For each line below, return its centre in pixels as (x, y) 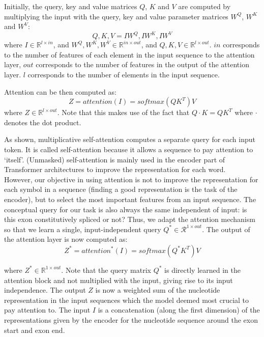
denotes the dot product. (43, 122)
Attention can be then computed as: (60, 91)
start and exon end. (35, 330)
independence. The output (45, 290)
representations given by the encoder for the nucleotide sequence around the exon (131, 319)
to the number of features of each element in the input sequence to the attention (129, 54)
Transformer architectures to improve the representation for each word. (115, 169)
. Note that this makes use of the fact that (123, 112)
